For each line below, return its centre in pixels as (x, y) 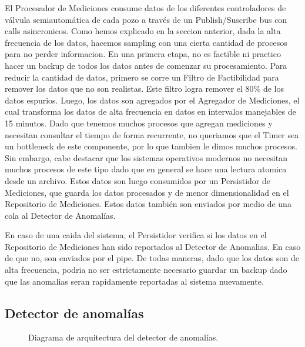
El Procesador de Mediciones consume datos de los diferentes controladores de (145, 8)
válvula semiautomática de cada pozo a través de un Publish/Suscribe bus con (146, 19)
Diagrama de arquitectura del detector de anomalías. (123, 337)
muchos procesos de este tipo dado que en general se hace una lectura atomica (146, 169)
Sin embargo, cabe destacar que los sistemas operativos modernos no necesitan (146, 157)
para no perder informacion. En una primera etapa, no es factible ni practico (143, 54)
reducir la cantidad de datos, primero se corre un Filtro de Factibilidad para (142, 77)
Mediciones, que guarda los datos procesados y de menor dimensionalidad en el (147, 192)
